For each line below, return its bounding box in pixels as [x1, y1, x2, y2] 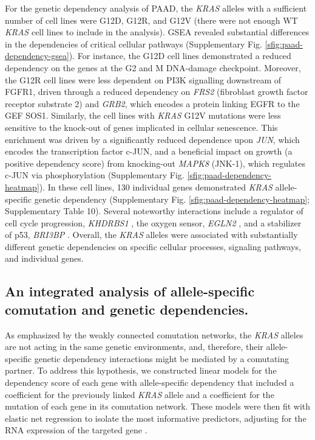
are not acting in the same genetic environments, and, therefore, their [5, 340, 263, 353]
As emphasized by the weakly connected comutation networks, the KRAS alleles [5, 328, 303, 341]
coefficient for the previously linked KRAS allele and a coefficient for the [5, 388, 274, 400]
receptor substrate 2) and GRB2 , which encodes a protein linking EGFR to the [5, 97, 300, 110]
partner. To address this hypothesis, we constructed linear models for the [5, 364, 277, 377]
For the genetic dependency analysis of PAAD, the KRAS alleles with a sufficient [5, 2, 307, 14]
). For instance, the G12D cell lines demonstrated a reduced [69, 49, 291, 62]
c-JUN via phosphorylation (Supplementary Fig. [5, 169, 185, 181]
